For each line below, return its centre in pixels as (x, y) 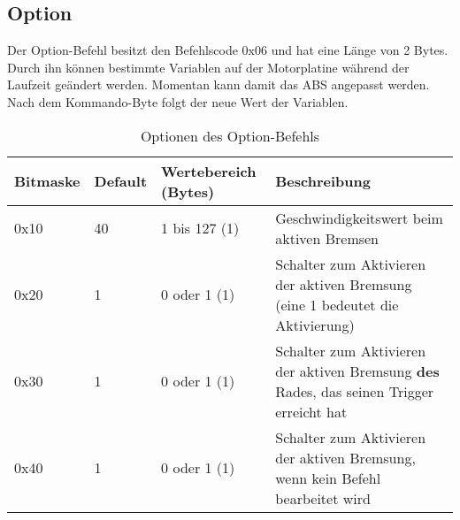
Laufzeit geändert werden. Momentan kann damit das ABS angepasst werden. (218, 84)
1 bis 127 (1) (200, 228)
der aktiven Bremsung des (357, 371)
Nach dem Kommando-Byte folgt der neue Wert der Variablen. (178, 101)
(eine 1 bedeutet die (337, 304)
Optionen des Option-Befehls (230, 135)
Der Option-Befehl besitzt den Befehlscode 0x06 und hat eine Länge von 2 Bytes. (228, 50)
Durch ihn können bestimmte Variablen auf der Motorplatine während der (208, 67)
